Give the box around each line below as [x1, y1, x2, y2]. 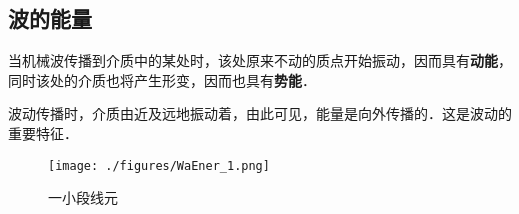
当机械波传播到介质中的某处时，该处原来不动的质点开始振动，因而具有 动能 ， [8, 50, 512, 71]
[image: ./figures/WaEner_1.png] [48, 158, 270, 173]
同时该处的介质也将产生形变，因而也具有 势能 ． [8, 69, 316, 90]
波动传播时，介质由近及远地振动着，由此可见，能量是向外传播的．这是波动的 [8, 103, 512, 124]
